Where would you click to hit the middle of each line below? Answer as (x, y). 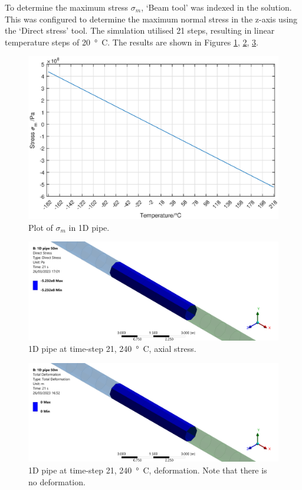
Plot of (41, 227)
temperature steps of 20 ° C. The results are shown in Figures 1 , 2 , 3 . (132, 42)
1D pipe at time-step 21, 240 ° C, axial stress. (112, 349)
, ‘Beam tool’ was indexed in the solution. (216, 7)
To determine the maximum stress (67, 7)
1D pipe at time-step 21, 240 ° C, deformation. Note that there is (148, 470)
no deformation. (57, 481)
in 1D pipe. (89, 227)
